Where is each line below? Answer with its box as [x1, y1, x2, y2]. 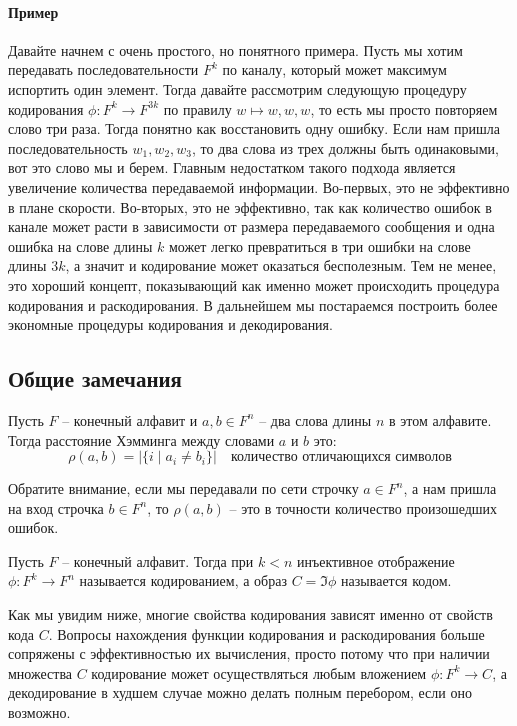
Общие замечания [8, 363, 182, 394]
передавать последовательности [8, 59, 199, 80]
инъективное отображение [296, 550, 455, 571]
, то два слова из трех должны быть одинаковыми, [192, 137, 499, 158]
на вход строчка [8, 497, 104, 518]
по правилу [163, 98, 232, 119]
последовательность [8, 137, 128, 158]
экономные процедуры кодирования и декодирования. [8, 314, 333, 335]
